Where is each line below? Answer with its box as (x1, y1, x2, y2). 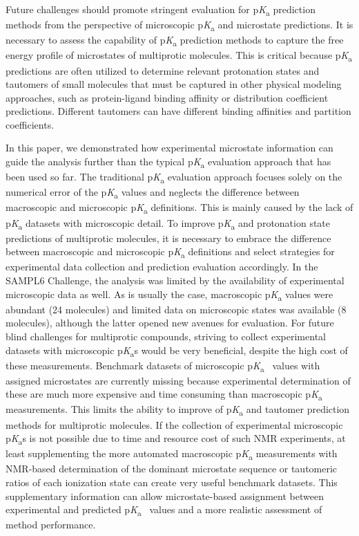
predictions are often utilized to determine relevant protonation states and (6, 63, 320, 77)
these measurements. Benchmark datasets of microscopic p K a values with (6, 358, 320, 374)
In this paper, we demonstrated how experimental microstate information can (6, 140, 333, 155)
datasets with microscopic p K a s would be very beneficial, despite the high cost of (6, 342, 348, 359)
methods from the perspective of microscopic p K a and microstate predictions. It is (6, 17, 353, 33)
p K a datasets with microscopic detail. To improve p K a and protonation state (6, 215, 331, 232)
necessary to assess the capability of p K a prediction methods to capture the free (6, 33, 344, 49)
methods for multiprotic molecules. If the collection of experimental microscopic (6, 417, 343, 432)
